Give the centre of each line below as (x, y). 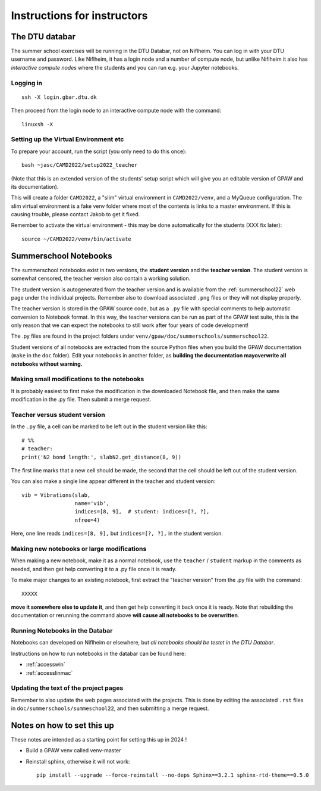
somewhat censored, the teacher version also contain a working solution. (101, 278)
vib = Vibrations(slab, (56, 495)
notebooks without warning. (47, 364)
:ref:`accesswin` (45, 665)
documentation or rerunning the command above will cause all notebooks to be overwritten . (125, 615)
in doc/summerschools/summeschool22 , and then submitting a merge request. (110, 708)
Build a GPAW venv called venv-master (73, 750)
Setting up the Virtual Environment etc (67, 139)
